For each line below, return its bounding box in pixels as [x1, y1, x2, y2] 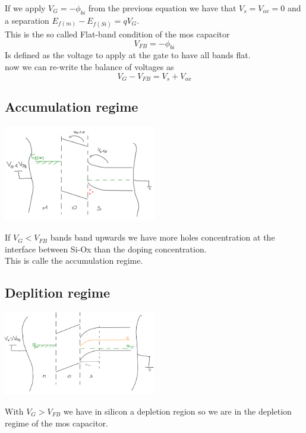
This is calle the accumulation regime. [5, 254, 143, 267]
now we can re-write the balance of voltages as [5, 60, 174, 72]
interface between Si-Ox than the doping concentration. [5, 242, 207, 255]
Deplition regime [5, 283, 111, 302]
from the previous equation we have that [88, 2, 236, 14]
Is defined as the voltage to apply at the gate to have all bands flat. [5, 49, 251, 61]
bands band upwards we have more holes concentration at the [50, 231, 275, 244]
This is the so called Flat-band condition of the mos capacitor [5, 27, 230, 40]
